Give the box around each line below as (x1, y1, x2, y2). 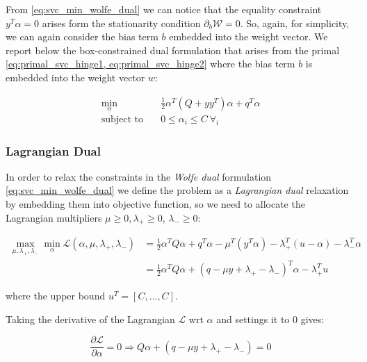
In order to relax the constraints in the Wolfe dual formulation (6, 169, 272, 183)
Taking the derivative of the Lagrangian (6, 311, 175, 326)
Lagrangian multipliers (6, 210, 102, 224)
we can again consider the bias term (6, 29, 158, 44)
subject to (101, 114, 143, 124)
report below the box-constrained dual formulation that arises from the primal (6, 42, 340, 57)
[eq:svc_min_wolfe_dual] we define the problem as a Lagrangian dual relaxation (6, 183, 349, 197)
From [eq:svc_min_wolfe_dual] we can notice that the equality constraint (6, 2, 322, 16)
